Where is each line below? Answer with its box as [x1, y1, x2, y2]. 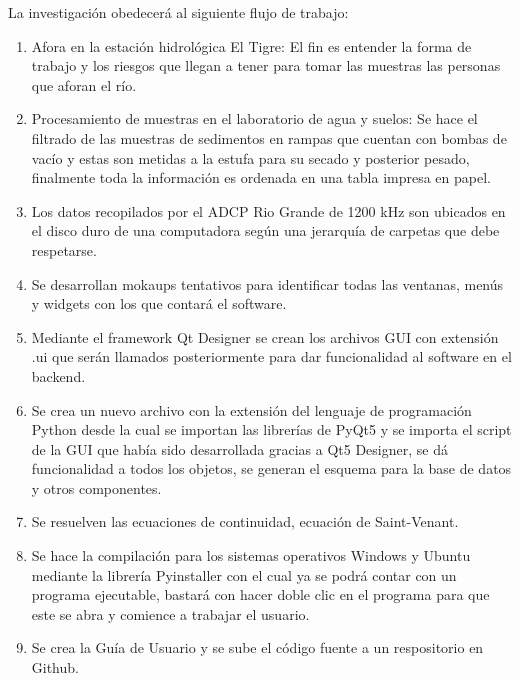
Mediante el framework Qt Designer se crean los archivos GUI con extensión [31, 326, 499, 347]
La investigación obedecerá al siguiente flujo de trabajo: [8, 2, 349, 22]
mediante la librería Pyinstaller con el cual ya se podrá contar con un [31, 564, 457, 585]
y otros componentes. [31, 477, 162, 498]
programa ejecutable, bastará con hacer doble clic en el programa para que [31, 584, 490, 605]
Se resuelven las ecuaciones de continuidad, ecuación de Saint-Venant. [31, 511, 459, 532]
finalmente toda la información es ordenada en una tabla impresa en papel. [31, 167, 491, 188]
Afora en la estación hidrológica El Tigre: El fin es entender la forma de [31, 35, 472, 56]
